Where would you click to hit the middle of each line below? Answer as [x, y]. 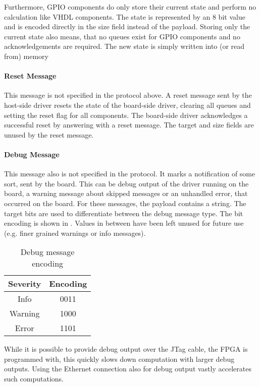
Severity [25, 284]
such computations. [34, 379]
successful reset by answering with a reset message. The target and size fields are [129, 125]
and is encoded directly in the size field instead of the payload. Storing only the [127, 26]
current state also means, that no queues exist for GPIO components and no [122, 36]
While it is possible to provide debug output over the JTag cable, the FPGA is [126, 349]
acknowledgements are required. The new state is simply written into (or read [124, 46]
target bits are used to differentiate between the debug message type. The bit [124, 213]
